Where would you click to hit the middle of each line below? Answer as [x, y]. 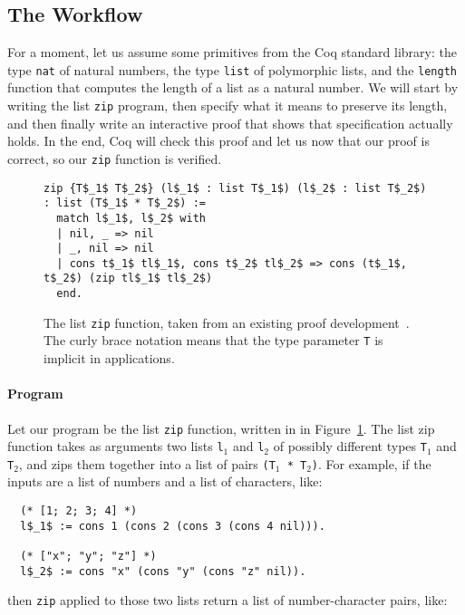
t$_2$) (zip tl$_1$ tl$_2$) [128, 279]
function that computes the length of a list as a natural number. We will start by [233, 87]
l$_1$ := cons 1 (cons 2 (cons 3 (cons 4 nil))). [173, 526]
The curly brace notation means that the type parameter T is [213, 340]
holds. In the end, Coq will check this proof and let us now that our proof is [218, 141]
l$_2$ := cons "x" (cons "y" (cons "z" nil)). [163, 571]
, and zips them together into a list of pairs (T [147, 463]
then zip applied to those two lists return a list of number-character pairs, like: [228, 600]
